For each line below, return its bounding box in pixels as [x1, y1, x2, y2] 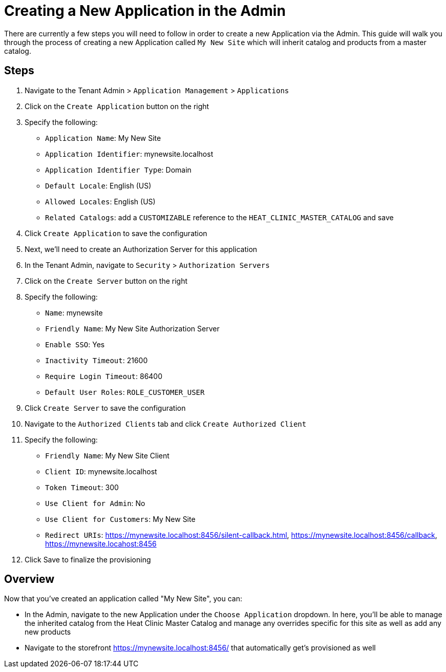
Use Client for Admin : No [45, 498, 145, 508]
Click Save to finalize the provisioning [25, 555, 151, 564]
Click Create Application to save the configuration [25, 228, 207, 238]
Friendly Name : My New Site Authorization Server [45, 324, 220, 333]
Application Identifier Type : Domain [45, 165, 192, 174]
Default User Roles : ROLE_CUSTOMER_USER [45, 387, 205, 396]
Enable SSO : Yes [45, 340, 105, 349]
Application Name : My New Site [45, 133, 161, 142]
